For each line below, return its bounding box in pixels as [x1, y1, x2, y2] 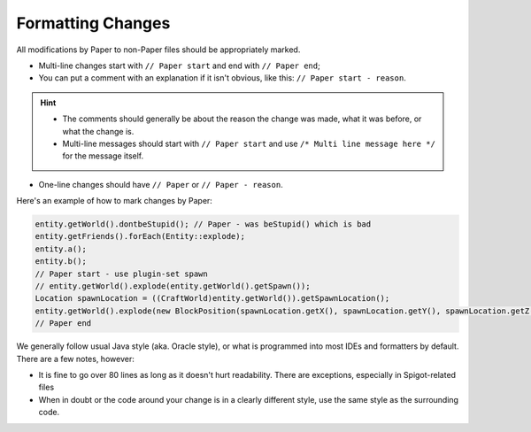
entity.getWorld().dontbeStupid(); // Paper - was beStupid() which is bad [35, 220, 372, 229]
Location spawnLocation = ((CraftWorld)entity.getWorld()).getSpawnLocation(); [35, 293, 390, 304]
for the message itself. [62, 150, 144, 161]
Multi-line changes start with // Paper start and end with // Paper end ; [38, 60, 320, 71]
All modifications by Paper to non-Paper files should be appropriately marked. [16, 44, 301, 55]
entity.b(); [35, 257, 88, 266]
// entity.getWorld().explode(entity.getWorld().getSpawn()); [35, 282, 311, 291]
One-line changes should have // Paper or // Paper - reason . [38, 179, 283, 189]
